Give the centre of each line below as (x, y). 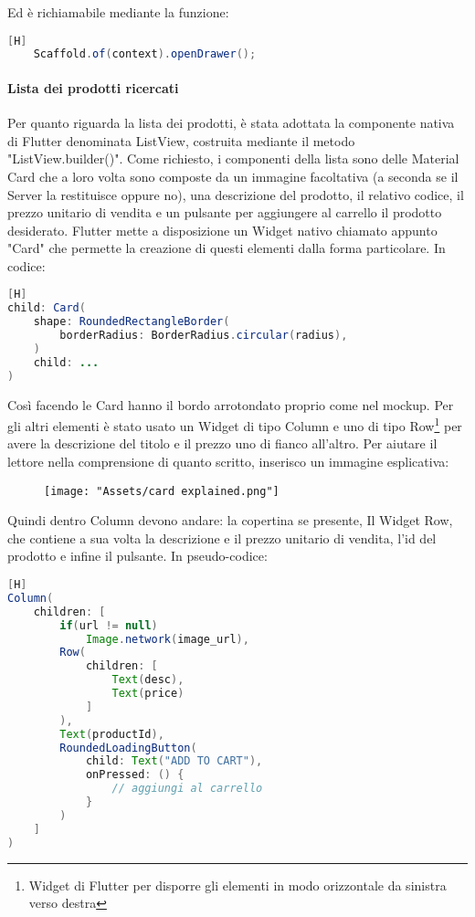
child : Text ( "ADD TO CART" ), (174, 761)
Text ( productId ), (112, 734)
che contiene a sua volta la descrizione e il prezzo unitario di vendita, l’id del (222, 538)
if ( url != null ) (109, 625)
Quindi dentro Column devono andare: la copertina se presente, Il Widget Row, (230, 520)
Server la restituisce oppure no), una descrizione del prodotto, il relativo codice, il (236, 194)
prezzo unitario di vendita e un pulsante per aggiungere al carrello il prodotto (225, 212)
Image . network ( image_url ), (167, 639)
